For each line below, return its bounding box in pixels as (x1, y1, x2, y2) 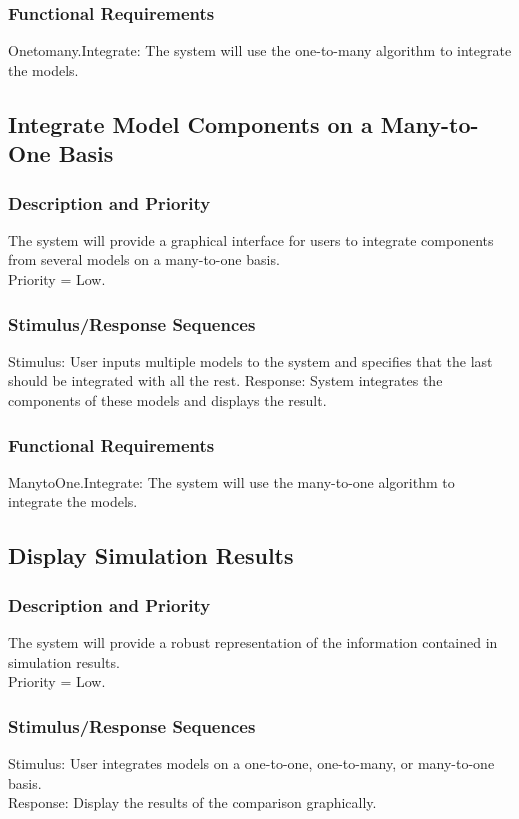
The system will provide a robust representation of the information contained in (8, 631, 498, 652)
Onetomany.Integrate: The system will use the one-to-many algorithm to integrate (8, 40, 512, 61)
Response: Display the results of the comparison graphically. (8, 792, 377, 813)
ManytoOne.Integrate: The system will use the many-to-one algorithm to (8, 471, 455, 492)
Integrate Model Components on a (8, 108, 373, 139)
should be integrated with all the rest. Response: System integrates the (8, 370, 443, 391)
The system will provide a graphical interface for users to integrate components (8, 229, 494, 250)
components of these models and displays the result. (8, 389, 327, 410)
